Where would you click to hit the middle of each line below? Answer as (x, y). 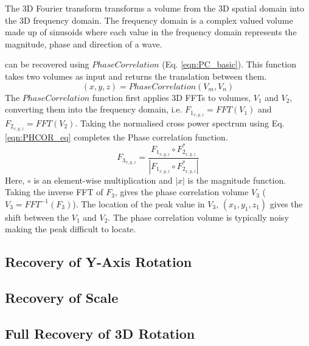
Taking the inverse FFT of (54, 192)
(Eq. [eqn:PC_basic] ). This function (229, 64)
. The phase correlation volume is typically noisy (198, 217)
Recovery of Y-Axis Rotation (99, 262)
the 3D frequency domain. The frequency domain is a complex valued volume (149, 20)
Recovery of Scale (62, 298)
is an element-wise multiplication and (103, 180)
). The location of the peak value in (139, 203)
